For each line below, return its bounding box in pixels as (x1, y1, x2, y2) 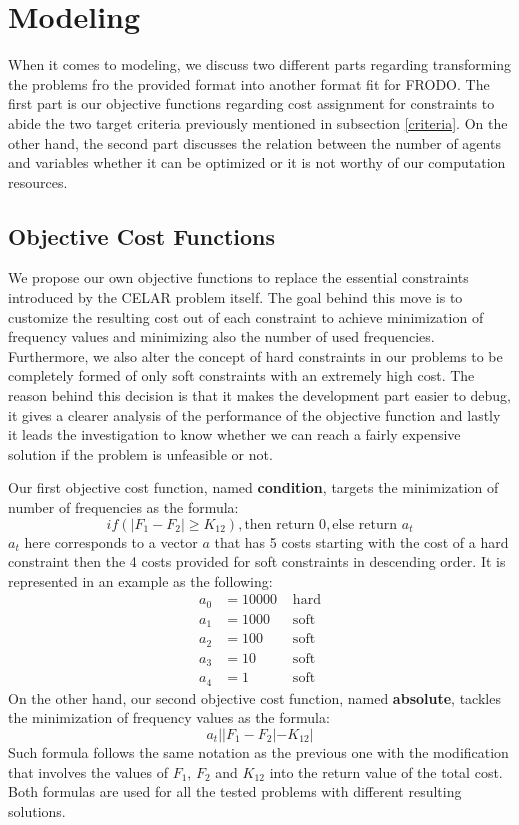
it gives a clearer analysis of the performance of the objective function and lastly (8, 404, 501, 425)
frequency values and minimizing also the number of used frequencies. (8, 326, 435, 347)
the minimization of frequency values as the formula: (8, 707, 330, 728)
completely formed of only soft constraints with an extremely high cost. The (8, 365, 475, 386)
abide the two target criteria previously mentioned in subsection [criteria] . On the (8, 112, 508, 133)
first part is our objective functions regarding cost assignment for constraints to (8, 93, 495, 114)
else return (332, 517, 398, 532)
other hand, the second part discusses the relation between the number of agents (8, 132, 501, 153)
